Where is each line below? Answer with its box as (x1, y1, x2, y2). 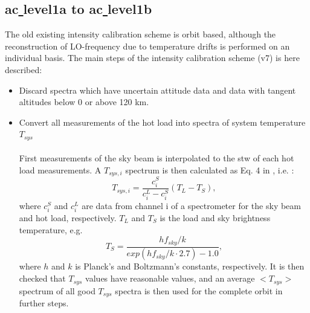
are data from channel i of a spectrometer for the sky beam (82, 199, 301, 211)
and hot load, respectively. (19, 211, 117, 224)
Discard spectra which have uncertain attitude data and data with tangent (19, 83, 296, 96)
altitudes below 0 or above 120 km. (19, 95, 149, 108)
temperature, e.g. (19, 223, 83, 236)
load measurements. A (19, 164, 102, 176)
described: (5, 63, 42, 76)
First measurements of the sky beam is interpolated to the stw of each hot (19, 152, 294, 164)
